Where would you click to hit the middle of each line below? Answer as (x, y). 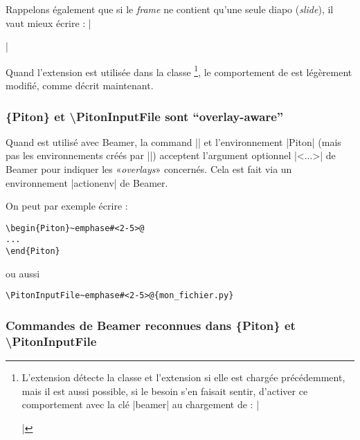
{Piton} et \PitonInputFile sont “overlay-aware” (145, 116)
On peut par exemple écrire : (67, 206)
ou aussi (23, 273)
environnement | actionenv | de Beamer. (87, 182)
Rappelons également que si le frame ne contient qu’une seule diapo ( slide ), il (170, 9)
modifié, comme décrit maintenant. (80, 85)
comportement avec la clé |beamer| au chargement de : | (141, 404)
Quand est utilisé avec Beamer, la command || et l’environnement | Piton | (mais (173, 141)
